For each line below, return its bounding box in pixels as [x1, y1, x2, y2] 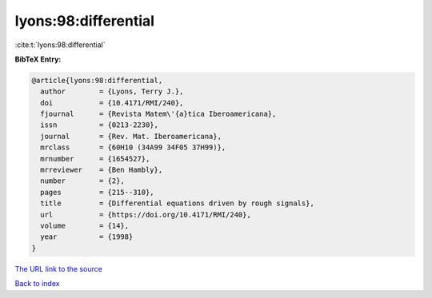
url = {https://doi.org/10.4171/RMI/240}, [40, 210, 251, 219]
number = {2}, [40, 177, 126, 185]
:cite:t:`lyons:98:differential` [14, 40, 106, 50]
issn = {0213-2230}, [40, 121, 159, 129]
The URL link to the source [14, 264, 103, 273]
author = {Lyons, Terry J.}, [40, 87, 184, 96]
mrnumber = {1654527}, [40, 154, 150, 163]
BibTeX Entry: [14, 54, 62, 64]
